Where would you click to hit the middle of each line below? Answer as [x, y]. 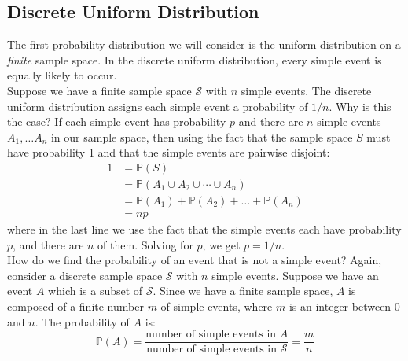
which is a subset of [96, 291]
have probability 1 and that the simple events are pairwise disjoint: [169, 152]
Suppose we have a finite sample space [99, 90]
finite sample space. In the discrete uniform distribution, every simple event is [195, 59]
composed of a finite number [75, 306]
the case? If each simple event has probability [117, 122]
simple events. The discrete [306, 90]
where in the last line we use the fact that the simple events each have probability [204, 229]
